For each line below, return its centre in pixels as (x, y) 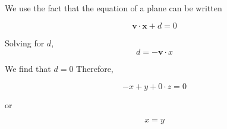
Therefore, (95, 69)
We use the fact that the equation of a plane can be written (113, 8)
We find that (28, 69)
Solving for (25, 43)
